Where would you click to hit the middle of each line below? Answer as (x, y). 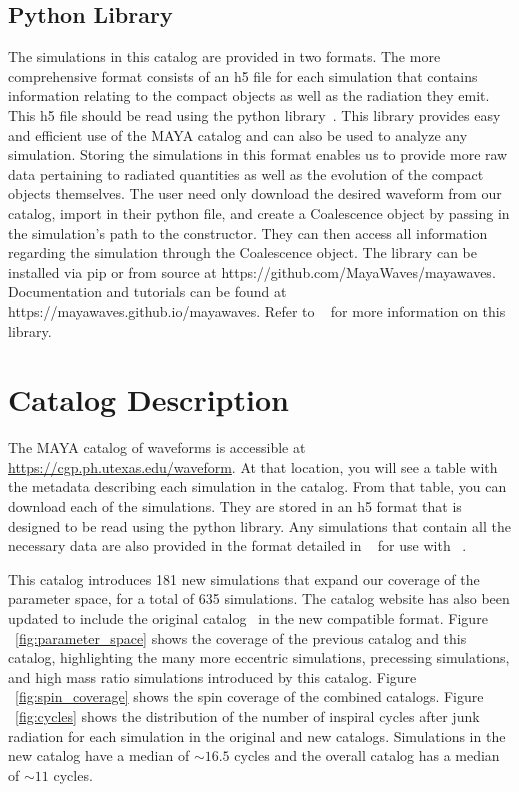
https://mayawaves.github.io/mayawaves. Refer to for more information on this (257, 310)
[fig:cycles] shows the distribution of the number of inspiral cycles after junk (247, 715)
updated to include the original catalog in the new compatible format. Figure (248, 617)
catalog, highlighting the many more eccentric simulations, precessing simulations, (259, 657)
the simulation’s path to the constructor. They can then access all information (248, 232)
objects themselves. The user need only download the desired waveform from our (255, 193)
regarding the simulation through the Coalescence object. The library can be (242, 252)
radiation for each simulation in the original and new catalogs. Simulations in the (257, 735)
